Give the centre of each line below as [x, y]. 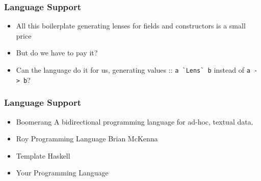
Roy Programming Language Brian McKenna [87, 139]
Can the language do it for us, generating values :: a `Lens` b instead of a [133, 70]
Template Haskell [43, 155]
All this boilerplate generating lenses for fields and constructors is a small [131, 26]
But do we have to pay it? [57, 53]
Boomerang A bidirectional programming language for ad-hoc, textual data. [135, 121]
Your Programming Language [62, 173]
